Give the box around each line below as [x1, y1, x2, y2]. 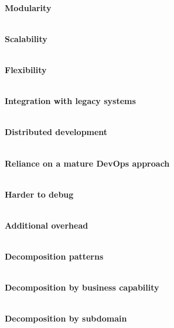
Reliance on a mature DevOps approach [5, 157, 170, 169]
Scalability [5, 32, 47, 44]
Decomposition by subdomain [5, 312, 127, 324]
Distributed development [5, 126, 108, 138]
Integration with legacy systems [5, 95, 136, 107]
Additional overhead [5, 219, 88, 231]
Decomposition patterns [5, 250, 104, 263]
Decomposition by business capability [5, 281, 159, 294]
